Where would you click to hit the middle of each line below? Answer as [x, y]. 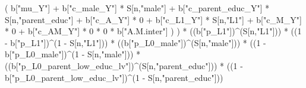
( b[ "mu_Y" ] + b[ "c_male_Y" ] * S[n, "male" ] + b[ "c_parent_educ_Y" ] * [137, 8]
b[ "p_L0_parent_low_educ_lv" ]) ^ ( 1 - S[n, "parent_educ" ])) [114, 77]
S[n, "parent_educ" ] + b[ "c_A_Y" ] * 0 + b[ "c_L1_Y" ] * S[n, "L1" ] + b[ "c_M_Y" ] [153, 19]
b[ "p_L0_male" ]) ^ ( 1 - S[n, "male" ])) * [73, 54]
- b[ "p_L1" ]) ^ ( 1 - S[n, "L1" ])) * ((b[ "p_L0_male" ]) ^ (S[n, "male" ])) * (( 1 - [135, 42]
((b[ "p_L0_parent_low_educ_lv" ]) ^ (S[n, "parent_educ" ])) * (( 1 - [124, 65]
